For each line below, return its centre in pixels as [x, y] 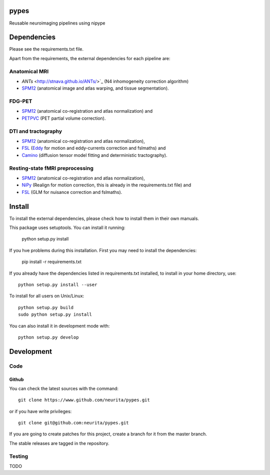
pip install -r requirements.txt [52, 262]
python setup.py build [46, 307]
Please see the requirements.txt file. [46, 49]
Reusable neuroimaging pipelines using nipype [57, 23]
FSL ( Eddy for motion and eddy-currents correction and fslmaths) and [94, 148]
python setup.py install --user [58, 285]
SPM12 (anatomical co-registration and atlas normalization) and [87, 111]
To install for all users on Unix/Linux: [47, 296]
